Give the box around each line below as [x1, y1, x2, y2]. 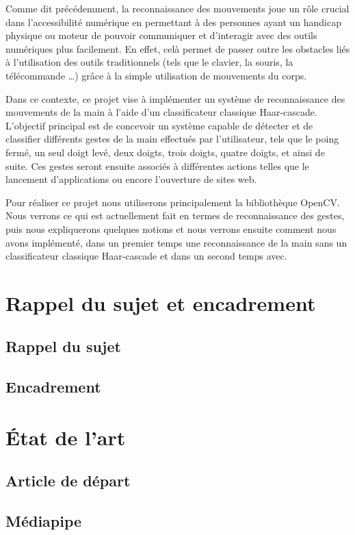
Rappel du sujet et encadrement [5, 288, 316, 316]
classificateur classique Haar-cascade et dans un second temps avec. [5, 249, 287, 263]
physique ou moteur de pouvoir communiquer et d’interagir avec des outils [5, 28, 317, 42]
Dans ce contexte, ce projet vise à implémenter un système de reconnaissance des [5, 91, 345, 105]
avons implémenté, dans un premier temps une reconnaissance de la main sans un [5, 235, 347, 249]
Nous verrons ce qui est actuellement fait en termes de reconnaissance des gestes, [5, 208, 345, 223]
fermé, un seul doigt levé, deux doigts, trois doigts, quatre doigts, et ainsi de [5, 145, 325, 159]
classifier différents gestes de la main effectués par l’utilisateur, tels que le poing [5, 132, 339, 146]
